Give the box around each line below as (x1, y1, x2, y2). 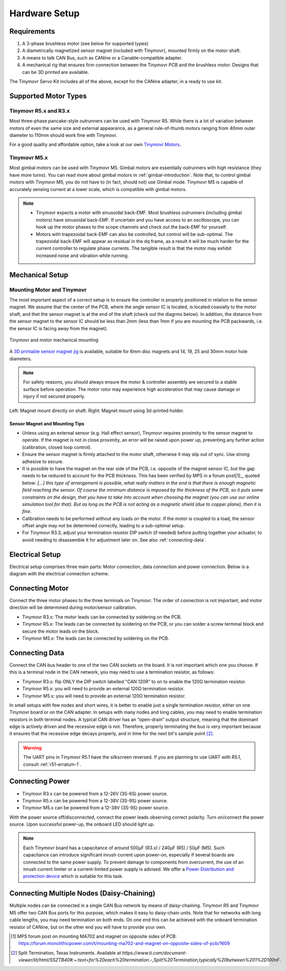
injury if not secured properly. (23, 393, 85, 399)
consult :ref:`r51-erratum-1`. (23, 761, 81, 767)
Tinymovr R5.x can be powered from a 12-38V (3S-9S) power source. (22, 797, 168, 803)
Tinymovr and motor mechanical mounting (9, 337, 99, 343)
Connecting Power (9, 777, 70, 786)
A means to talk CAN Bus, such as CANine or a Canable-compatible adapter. (22, 55, 183, 61)
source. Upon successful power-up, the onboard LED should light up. (9, 821, 155, 827)
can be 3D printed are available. (22, 69, 89, 75)
